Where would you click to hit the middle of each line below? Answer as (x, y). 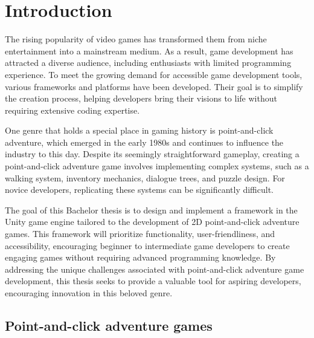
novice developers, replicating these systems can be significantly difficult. (139, 190)
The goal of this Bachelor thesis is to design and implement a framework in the (151, 210)
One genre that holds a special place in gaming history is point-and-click (139, 130)
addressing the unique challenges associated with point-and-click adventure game (155, 269)
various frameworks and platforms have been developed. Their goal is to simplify (154, 86)
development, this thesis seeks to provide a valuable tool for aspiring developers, (153, 281)
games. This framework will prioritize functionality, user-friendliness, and (140, 234)
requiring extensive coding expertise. (72, 110)
